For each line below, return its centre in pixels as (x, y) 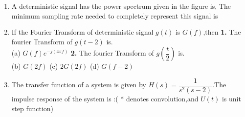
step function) (33, 108)
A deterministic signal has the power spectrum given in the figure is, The (121, 6)
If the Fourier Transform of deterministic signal (82, 32)
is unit (231, 99)
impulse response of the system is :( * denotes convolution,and (105, 99)
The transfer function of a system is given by (79, 85)
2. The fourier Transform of (112, 53)
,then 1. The (222, 32)
